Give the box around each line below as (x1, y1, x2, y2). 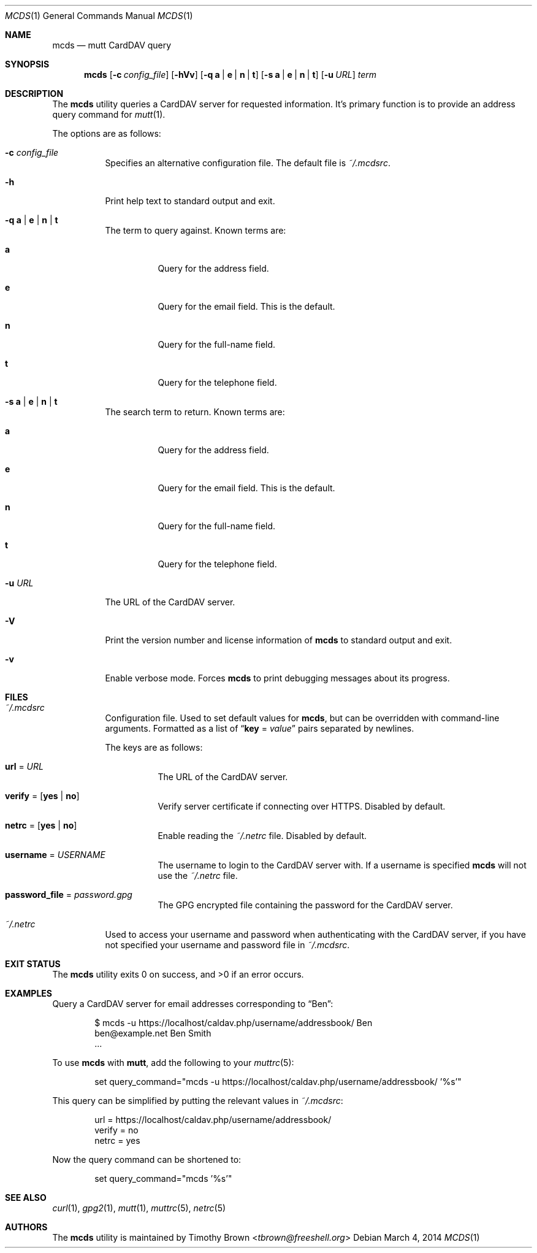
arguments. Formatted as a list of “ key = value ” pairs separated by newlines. (105, 723, 414, 734)
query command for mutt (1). (52, 109, 166, 120)
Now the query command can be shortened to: (52, 1154, 242, 1165)
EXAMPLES (5, 988, 52, 998)
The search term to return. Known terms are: (105, 407, 285, 417)
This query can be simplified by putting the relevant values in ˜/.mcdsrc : (52, 1095, 343, 1106)
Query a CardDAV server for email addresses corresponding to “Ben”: (52, 998, 333, 1009)
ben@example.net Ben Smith (94, 1028, 211, 1038)
